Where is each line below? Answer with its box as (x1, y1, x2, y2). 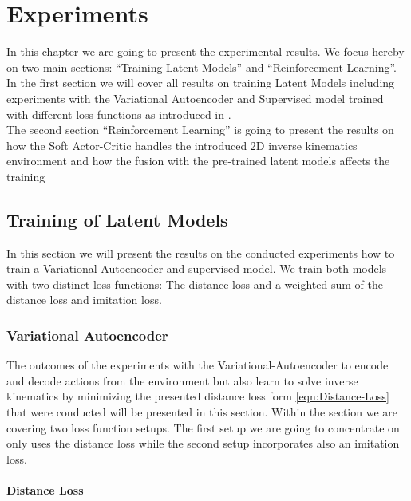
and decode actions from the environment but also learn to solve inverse (6, 372, 358, 389)
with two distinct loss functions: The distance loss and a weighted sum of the (6, 275, 383, 292)
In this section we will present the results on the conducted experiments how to (6, 244, 395, 261)
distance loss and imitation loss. (6, 291, 162, 308)
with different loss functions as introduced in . (6, 105, 231, 122)
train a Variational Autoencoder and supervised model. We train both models (6, 260, 387, 277)
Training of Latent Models (6, 207, 228, 231)
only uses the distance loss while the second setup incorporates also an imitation (6, 435, 400, 452)
